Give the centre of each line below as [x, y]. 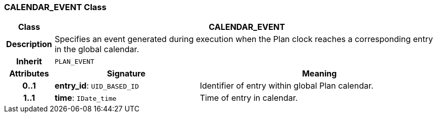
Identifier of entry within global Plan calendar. [287, 86]
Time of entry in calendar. [249, 98]
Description [29, 44]
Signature [126, 74]
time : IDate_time [86, 98]
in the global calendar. [97, 49]
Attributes [29, 74]
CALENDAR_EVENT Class [55, 7]
